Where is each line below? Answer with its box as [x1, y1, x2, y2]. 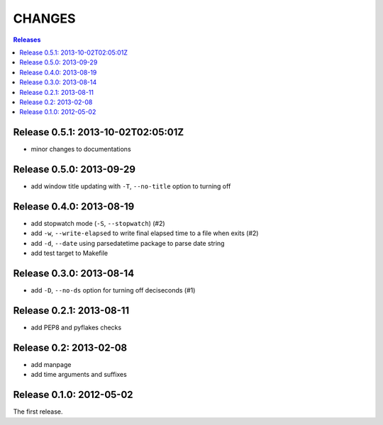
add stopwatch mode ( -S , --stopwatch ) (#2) [30, 220, 166, 227]
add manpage [30, 360, 72, 368]
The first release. [13, 407, 63, 416]
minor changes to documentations [30, 145, 131, 154]
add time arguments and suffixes [30, 370, 127, 379]
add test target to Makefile [30, 249, 109, 258]
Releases [13, 35, 41, 44]
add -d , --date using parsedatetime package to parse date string [30, 239, 225, 247]
